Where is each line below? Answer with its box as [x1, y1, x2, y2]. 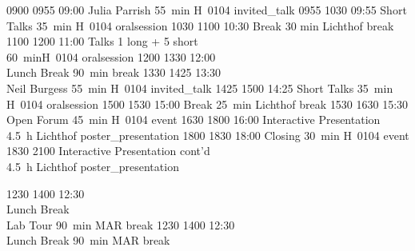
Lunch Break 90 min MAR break [6, 232, 170, 249]
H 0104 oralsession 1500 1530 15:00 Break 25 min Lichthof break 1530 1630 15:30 [6, 95, 409, 112]
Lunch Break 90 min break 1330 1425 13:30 [6, 64, 221, 81]
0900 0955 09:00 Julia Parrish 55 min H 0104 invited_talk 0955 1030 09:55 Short [6, 2, 407, 18]
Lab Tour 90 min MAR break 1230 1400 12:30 [6, 216, 235, 233]
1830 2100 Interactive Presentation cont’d [6, 142, 210, 159]
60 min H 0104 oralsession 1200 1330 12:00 [6, 48, 216, 65]
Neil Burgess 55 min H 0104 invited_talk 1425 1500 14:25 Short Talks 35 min [6, 79, 393, 96]
